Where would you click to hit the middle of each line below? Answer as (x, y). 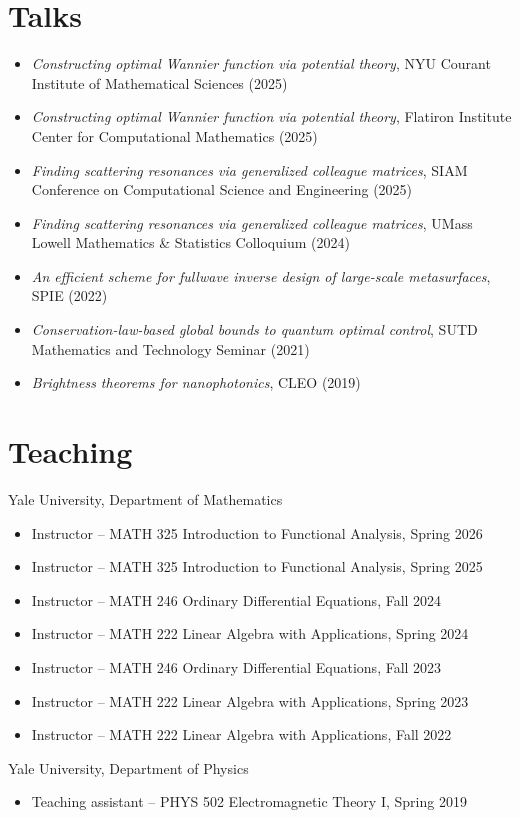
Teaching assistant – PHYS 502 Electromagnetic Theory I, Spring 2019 (249, 801)
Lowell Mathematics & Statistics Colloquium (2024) (190, 242)
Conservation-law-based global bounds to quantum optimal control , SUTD (254, 329)
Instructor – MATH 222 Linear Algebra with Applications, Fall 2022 (241, 734)
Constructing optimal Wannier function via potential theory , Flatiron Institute (271, 116)
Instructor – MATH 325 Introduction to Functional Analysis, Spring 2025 (257, 566)
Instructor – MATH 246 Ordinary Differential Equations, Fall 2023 (236, 666)
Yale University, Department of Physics (128, 767)
